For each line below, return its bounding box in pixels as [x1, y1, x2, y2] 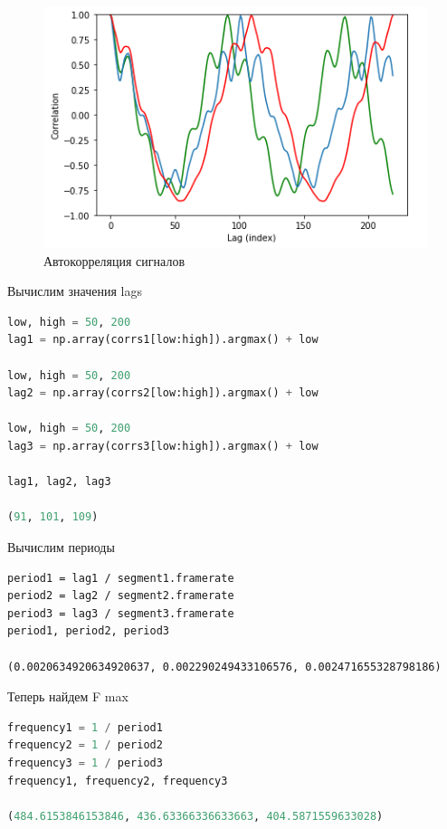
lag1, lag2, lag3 [7, 475, 111, 489]
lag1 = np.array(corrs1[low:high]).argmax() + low [7, 333, 319, 347]
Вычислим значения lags [7, 281, 142, 300]
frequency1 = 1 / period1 [7, 720, 163, 734]
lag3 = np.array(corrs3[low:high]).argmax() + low [7, 440, 319, 453]
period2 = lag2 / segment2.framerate [7, 589, 234, 603]
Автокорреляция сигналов [43, 251, 185, 270]
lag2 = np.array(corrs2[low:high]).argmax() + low [7, 386, 319, 400]
